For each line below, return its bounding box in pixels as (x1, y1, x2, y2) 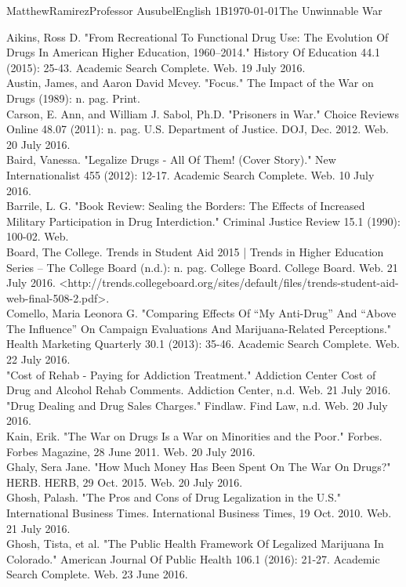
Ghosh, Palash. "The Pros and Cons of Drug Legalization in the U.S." (6, 489, 342, 505)
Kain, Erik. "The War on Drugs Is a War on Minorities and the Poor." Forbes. (6, 428, 382, 444)
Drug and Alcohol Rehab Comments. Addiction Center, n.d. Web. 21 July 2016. (6, 382, 391, 398)
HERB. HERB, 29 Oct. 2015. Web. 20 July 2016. (6, 473, 243, 490)
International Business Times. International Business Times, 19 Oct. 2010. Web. (6, 505, 392, 520)
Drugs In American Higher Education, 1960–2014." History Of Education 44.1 (6, 44, 381, 60)
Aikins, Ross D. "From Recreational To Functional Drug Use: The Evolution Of (6, 28, 389, 45)
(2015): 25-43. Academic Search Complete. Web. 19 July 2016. (6, 59, 306, 75)
